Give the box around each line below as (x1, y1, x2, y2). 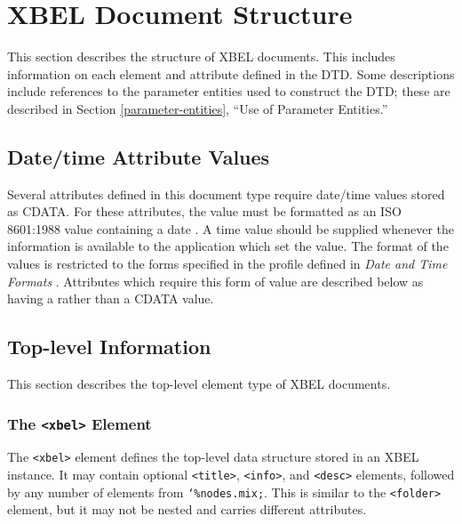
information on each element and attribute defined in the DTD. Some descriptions (7, 64, 455, 83)
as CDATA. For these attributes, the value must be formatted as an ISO (7, 202, 402, 221)
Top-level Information (7, 333, 211, 360)
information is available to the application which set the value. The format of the (7, 237, 449, 255)
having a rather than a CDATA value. (7, 289, 214, 308)
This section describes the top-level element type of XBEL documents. (7, 375, 391, 393)
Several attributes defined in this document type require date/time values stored (7, 184, 445, 203)
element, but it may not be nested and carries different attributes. (7, 500, 367, 519)
